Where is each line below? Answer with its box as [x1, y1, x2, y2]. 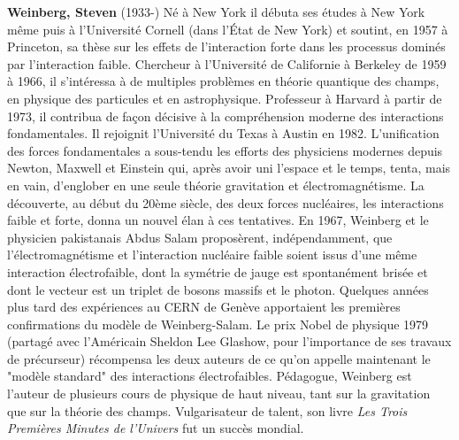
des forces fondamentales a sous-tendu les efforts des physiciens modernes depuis [7, 141, 443, 159]
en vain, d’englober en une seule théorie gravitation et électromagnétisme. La [7, 175, 425, 194]
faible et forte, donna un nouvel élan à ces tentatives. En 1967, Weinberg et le [7, 211, 429, 229]
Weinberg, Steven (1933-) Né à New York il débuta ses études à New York [7, 3, 425, 20]
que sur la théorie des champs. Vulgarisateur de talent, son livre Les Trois [7, 401, 408, 420]
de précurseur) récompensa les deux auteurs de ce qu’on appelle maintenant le [7, 349, 431, 367]
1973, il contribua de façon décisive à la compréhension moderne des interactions [7, 106, 444, 125]
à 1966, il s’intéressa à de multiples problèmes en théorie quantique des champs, [7, 72, 440, 90]
